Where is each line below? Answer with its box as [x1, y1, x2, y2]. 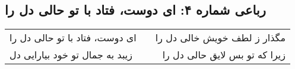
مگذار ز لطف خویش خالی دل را [155, 31, 286, 45]
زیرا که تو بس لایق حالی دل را [162, 48, 286, 62]
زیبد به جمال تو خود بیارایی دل [9, 48, 132, 62]
